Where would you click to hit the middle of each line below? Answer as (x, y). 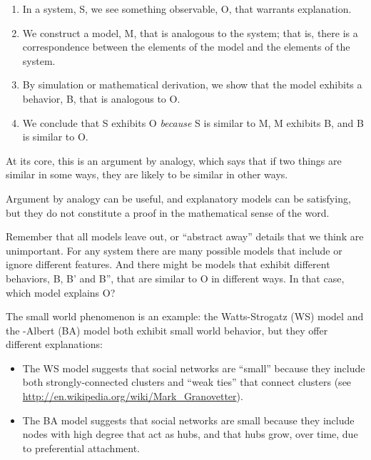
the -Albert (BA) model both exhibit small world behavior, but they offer (167, 330)
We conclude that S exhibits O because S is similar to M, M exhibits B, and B (193, 122)
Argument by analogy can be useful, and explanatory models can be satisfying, (178, 198)
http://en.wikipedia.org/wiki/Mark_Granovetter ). (133, 396)
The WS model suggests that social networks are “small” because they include (194, 368)
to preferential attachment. (81, 448)
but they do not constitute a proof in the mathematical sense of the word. (168, 212)
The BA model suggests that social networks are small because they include (188, 420)
